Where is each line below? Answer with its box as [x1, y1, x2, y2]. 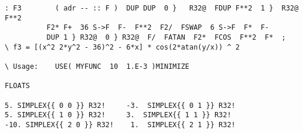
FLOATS [5, 82, 30, 90]
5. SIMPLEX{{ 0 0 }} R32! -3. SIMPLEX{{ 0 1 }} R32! [5, 101, 236, 110]
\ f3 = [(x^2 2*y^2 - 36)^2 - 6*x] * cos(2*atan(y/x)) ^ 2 [5, 43, 240, 51]
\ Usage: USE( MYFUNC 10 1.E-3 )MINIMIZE [5, 62, 189, 71]
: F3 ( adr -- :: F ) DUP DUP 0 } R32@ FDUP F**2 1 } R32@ [5, 4, 299, 12]
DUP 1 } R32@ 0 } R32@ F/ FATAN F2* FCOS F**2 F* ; [46, 33, 286, 41]
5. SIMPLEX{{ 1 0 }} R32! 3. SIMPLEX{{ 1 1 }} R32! [5, 111, 231, 120]
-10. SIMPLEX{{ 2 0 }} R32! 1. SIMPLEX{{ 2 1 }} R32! [5, 120, 236, 129]
